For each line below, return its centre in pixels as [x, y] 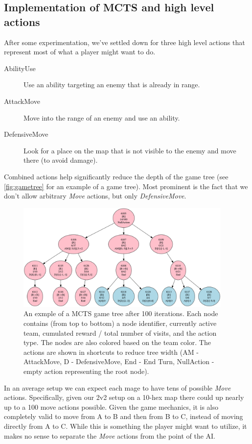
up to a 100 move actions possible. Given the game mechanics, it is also [111, 407]
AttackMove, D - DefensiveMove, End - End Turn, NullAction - [119, 361]
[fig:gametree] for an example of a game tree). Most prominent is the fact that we [126, 186]
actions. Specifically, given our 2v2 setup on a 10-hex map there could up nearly [124, 397]
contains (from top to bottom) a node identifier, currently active [120, 323]
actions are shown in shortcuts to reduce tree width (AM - [111, 352]
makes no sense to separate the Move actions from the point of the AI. [110, 435]
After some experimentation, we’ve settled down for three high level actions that [125, 42]
